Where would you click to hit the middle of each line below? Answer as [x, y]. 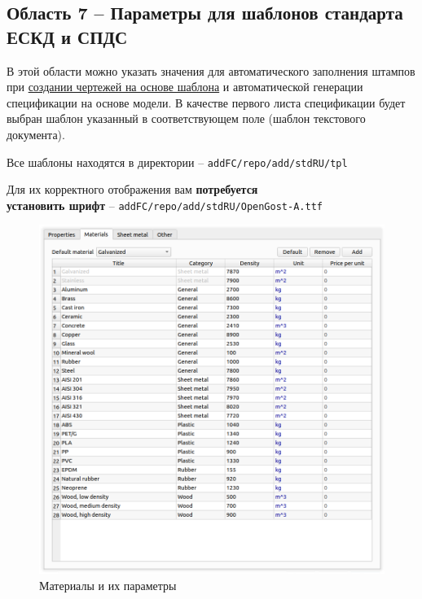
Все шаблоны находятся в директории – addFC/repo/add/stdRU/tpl [177, 162]
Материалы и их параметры [108, 585]
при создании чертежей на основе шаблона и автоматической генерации [185, 87]
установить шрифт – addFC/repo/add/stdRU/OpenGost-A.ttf [165, 205]
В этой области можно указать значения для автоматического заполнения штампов [211, 70]
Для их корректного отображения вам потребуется [132, 189]
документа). [36, 134]
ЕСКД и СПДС [67, 36]
